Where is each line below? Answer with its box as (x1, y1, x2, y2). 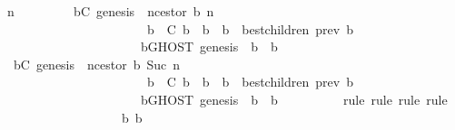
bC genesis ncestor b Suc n (13, 54, 181, 73)
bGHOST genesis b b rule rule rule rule (140, 89, 448, 108)
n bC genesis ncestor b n (6, 2, 214, 20)
